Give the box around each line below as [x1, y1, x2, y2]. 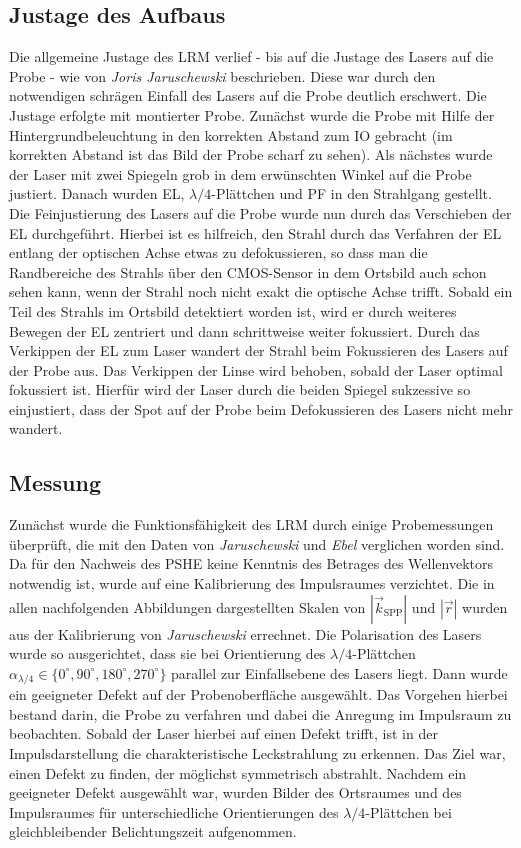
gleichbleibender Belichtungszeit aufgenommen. [9, 821, 297, 842]
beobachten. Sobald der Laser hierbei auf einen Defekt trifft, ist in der [9, 723, 438, 744]
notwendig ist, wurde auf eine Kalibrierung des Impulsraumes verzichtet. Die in [9, 573, 495, 594]
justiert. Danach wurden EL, [9, 183, 185, 204]
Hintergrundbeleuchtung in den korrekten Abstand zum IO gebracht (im [9, 124, 453, 145]
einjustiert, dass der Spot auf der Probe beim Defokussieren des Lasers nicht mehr [9, 398, 513, 419]
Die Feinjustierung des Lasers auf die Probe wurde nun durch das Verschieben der [9, 202, 512, 223]
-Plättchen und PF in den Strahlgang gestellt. [211, 183, 492, 204]
